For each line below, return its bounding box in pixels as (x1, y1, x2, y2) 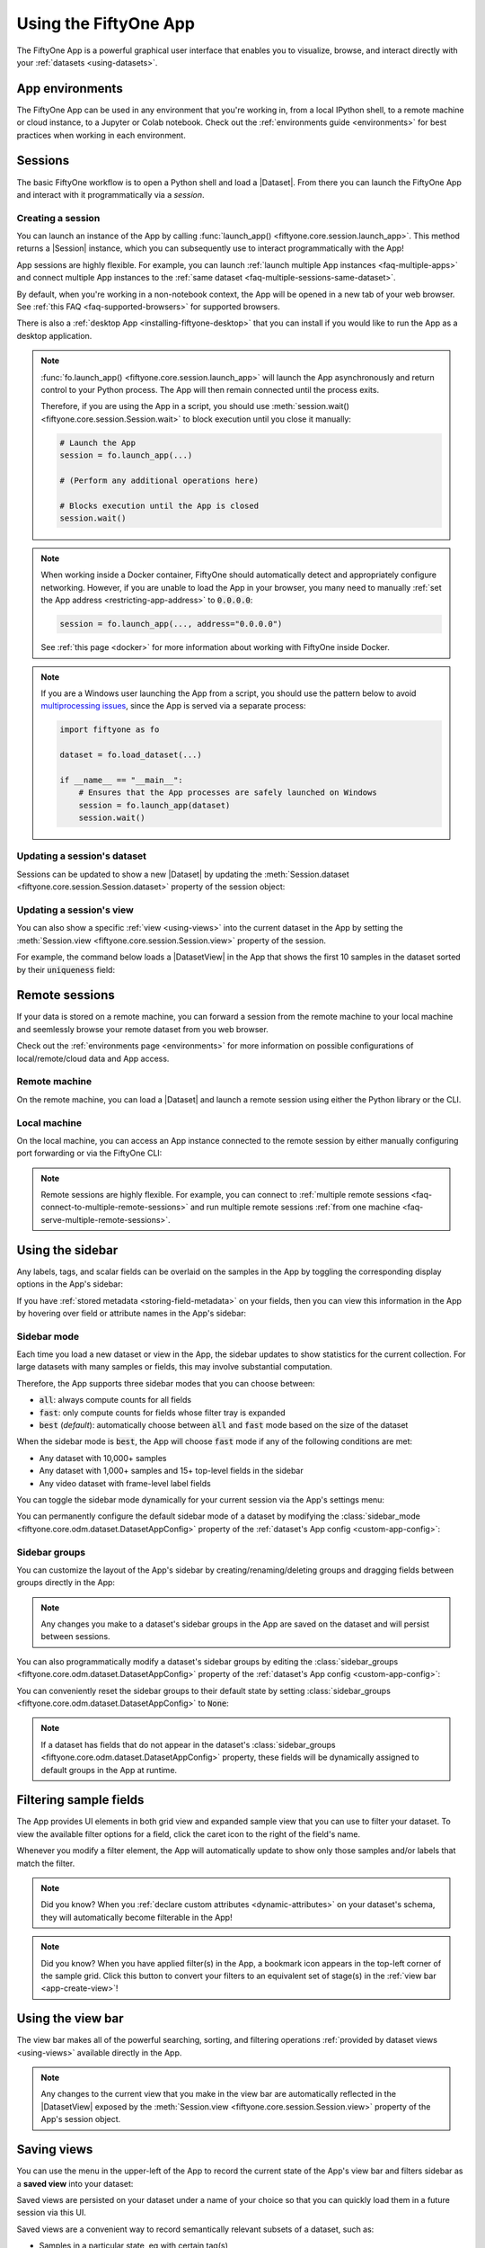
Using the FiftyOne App (16, 13, 195, 33)
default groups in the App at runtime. (40, 1764, 178, 1775)
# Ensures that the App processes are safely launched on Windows (78, 788, 377, 798)
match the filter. (16, 1858, 75, 1869)
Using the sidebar (16, 1242, 119, 1258)
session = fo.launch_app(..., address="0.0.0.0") (59, 619, 283, 629)
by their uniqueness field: (16, 964, 116, 975)
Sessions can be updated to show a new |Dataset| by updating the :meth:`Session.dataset (16, 869, 349, 879)
